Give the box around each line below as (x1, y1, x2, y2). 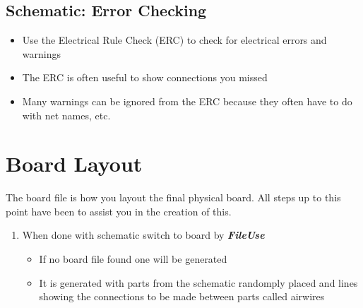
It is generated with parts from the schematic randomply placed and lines (39, 275, 358, 290)
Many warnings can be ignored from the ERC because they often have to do (22, 93, 352, 108)
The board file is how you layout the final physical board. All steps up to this (6, 190, 341, 205)
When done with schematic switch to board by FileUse (22, 227, 265, 242)
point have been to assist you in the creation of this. (6, 203, 232, 218)
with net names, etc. (22, 107, 111, 122)
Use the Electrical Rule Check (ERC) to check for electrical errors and (22, 32, 327, 47)
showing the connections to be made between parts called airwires (39, 289, 325, 304)
